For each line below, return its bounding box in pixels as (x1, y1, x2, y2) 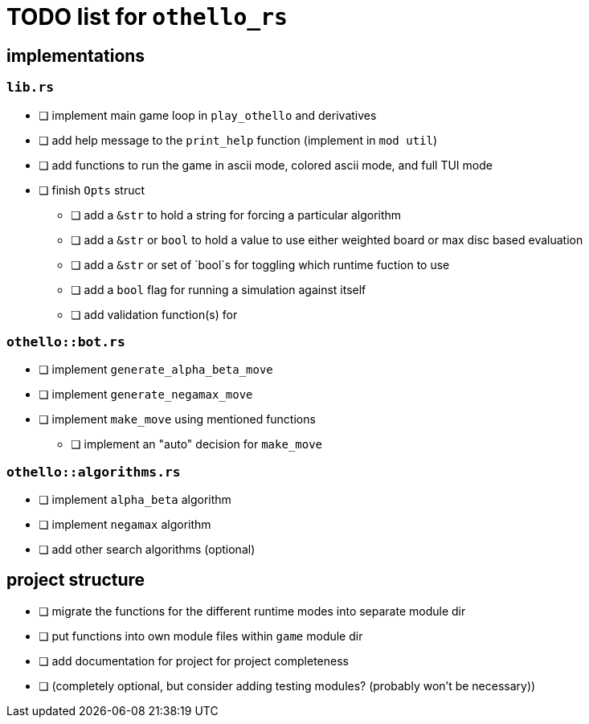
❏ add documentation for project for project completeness (39, 653, 349, 668)
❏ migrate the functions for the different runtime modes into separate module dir (39, 603, 466, 618)
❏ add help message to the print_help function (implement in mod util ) (39, 133, 438, 147)
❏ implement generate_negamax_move (39, 387, 253, 402)
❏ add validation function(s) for (71, 307, 238, 321)
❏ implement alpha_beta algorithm (39, 493, 231, 507)
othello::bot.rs (6, 333, 125, 350)
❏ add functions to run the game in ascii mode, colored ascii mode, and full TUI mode (39, 157, 493, 172)
